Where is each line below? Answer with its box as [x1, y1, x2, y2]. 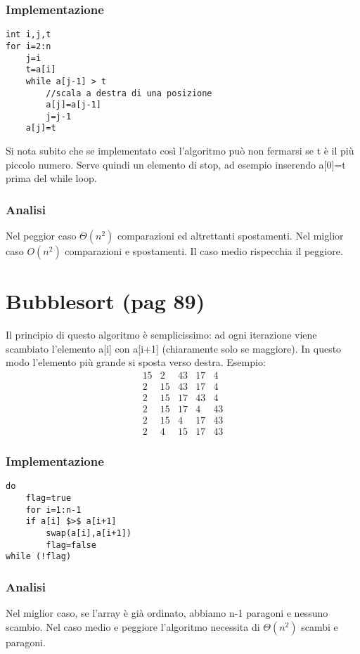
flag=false [46, 539, 96, 550]
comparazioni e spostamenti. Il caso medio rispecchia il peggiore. [65, 244, 343, 259]
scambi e [301, 619, 338, 634]
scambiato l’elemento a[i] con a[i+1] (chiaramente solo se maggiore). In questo [6, 341, 342, 355]
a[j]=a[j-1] [46, 100, 102, 110]
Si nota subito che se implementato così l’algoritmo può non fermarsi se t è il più [6, 143, 354, 158]
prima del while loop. [6, 171, 97, 185]
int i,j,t [6, 30, 51, 40]
